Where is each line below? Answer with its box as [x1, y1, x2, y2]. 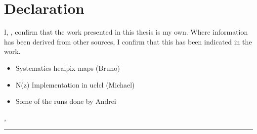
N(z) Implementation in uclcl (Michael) [15, 79, 135, 89]
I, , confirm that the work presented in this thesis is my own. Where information [4, 27, 248, 37]
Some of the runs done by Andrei [15, 96, 116, 106]
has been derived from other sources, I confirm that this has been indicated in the [4, 36, 252, 46]
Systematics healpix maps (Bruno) [15, 62, 120, 73]
